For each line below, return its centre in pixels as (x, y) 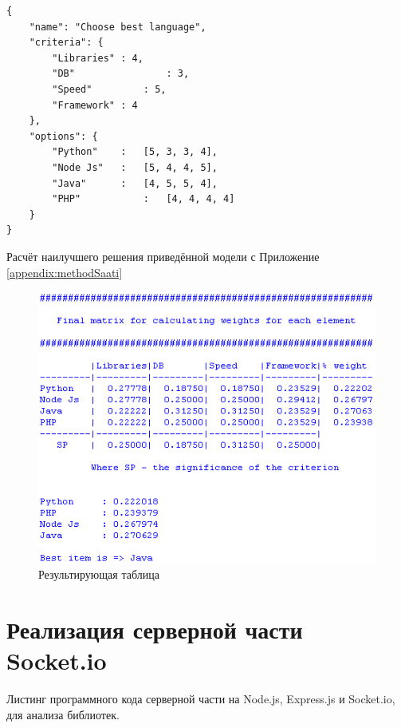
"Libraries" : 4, (98, 58)
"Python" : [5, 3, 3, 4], (135, 152)
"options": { (63, 136)
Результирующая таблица (99, 574)
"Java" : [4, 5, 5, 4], (135, 183)
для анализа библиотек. (63, 714)
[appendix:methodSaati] (65, 272)
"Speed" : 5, (109, 89)
